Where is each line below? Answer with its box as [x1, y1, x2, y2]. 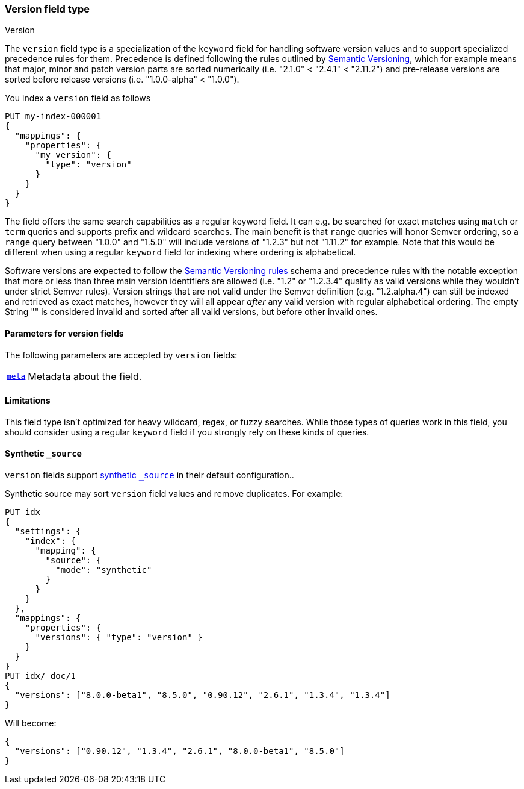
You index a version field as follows [5, 93, 151, 104]
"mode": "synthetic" [55, 565, 152, 575]
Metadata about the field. [28, 370, 142, 382]
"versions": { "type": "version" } [35, 632, 203, 643]
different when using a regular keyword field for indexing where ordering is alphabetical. [5, 247, 356, 258]
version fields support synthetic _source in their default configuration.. [5, 470, 294, 481]
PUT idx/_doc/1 [5, 671, 76, 681]
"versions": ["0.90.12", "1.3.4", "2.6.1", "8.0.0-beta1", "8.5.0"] [14, 746, 345, 756]
